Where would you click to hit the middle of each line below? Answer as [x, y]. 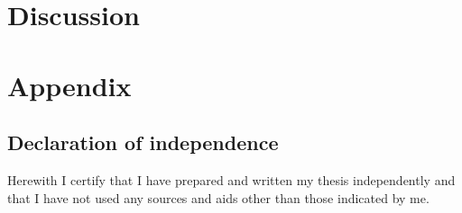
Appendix [69, 85]
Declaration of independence [143, 142]
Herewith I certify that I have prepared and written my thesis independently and [231, 179]
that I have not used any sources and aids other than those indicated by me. [218, 197]
